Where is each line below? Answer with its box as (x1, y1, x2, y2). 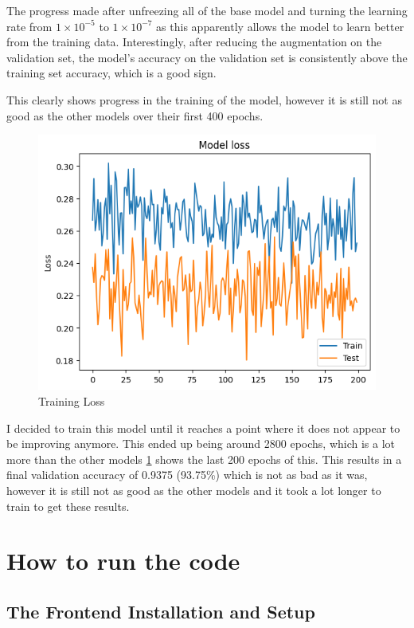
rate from (6, 18, 53, 34)
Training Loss (38, 392, 105, 409)
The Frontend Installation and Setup (6, 599, 315, 623)
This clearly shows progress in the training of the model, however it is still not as (6, 91, 402, 108)
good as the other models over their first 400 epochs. (6, 107, 264, 124)
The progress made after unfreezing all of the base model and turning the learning (6, 2, 408, 18)
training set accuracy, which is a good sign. (6, 65, 217, 81)
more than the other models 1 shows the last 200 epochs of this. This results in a (6, 450, 402, 467)
